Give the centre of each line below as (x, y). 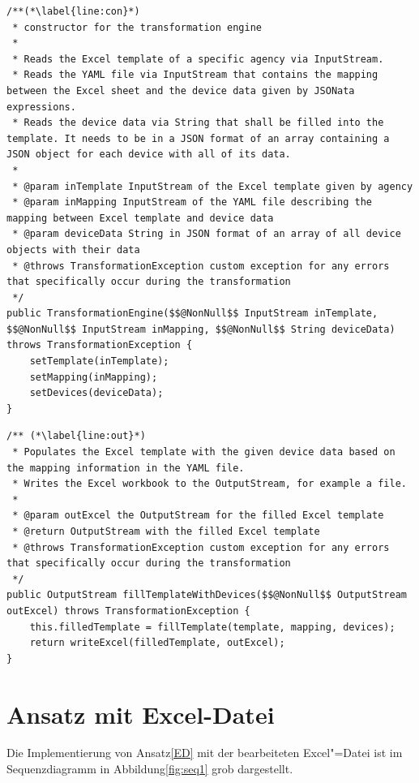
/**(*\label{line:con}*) (73, 11)
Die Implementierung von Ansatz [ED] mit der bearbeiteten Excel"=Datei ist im (205, 753)
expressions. (41, 107)
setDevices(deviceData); (96, 393)
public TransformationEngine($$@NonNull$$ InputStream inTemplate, (192, 314)
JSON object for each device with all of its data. (149, 155)
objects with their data (73, 250)
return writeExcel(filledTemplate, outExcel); (157, 643)
